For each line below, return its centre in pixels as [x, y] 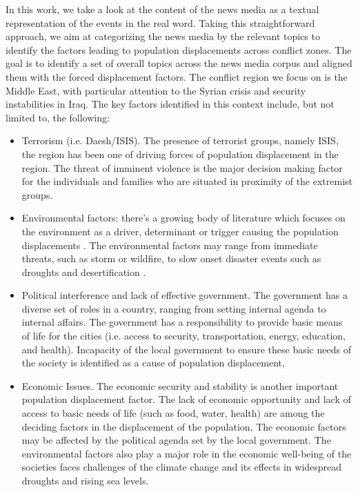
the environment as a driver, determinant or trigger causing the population [180, 231]
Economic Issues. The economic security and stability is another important [180, 385]
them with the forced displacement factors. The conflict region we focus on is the [177, 76]
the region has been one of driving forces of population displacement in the [180, 154]
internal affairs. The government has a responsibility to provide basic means [182, 322]
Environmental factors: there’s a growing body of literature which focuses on [183, 218]
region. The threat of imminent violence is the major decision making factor [182, 167]
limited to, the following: [58, 117]
